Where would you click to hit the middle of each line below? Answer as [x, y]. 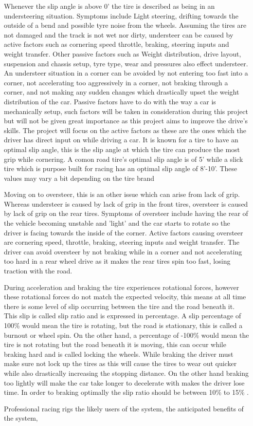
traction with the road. [38, 271]
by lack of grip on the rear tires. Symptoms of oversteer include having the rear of [126, 213]
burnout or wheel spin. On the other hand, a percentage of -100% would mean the [126, 335]
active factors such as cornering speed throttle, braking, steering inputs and [117, 44]
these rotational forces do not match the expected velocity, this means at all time [125, 297]
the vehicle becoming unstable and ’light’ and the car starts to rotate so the [117, 223]
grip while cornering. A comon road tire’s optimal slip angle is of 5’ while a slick [124, 159]
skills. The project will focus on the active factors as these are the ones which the [125, 130]
